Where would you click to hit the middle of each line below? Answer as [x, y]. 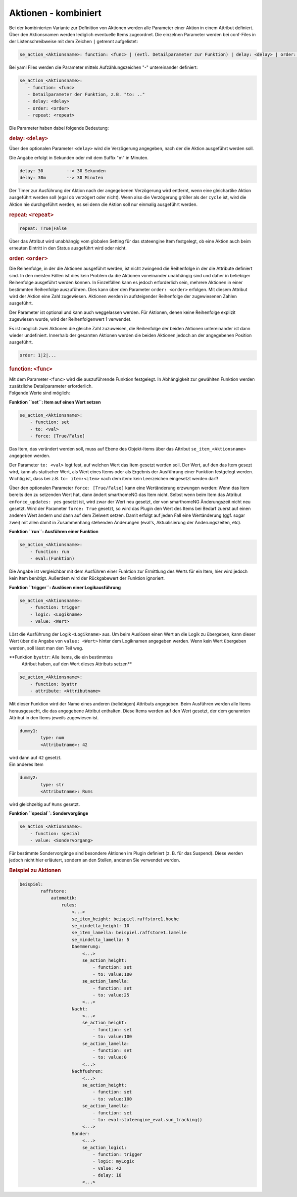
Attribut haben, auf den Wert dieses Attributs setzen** [77, 664]
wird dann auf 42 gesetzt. [35, 757]
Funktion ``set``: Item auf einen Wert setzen [55, 402]
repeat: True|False [43, 228]
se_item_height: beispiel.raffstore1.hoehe [125, 919]
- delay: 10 [107, 1175]
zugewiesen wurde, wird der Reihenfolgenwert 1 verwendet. [70, 319]
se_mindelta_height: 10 [101, 926]
